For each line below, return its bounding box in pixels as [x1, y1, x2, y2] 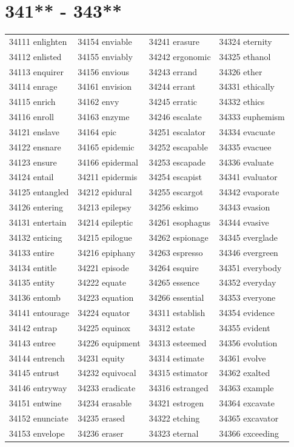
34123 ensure [9, 155, 57, 168]
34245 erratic [149, 95, 198, 108]
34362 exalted [219, 366, 270, 379]
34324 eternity [219, 35, 272, 47]
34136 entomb [9, 291, 61, 304]
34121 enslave [9, 125, 59, 138]
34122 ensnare [9, 140, 61, 153]
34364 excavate [219, 397, 275, 409]
